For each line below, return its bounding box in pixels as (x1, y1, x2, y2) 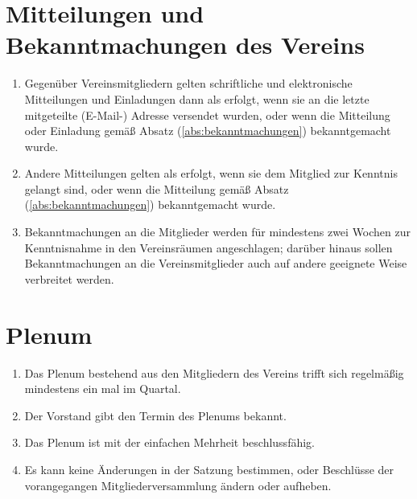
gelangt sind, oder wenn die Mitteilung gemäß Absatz (24, 180, 289, 197)
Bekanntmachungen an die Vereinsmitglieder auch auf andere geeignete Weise (24, 255, 407, 272)
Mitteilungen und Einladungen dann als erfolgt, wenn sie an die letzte (24, 90, 370, 107)
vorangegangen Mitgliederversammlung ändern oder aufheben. (24, 477, 332, 493)
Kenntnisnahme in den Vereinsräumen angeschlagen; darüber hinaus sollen (24, 239, 393, 256)
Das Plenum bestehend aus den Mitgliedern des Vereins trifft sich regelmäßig (24, 364, 404, 381)
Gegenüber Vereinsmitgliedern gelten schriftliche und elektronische (24, 75, 353, 92)
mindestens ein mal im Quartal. (24, 380, 181, 397)
